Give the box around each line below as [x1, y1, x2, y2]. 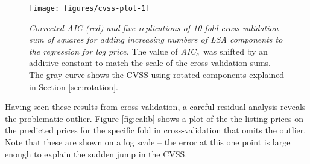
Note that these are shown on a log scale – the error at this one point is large [5, 136, 291, 148]
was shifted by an [203, 44, 268, 57]
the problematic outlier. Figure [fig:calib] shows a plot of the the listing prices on [5, 112, 303, 124]
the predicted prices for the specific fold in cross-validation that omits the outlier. [5, 124, 306, 136]
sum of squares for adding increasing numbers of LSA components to [29, 33, 283, 46]
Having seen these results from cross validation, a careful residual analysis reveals [5, 100, 306, 113]
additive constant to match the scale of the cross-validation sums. [29, 56, 271, 69]
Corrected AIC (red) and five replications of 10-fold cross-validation [29, 21, 279, 34]
